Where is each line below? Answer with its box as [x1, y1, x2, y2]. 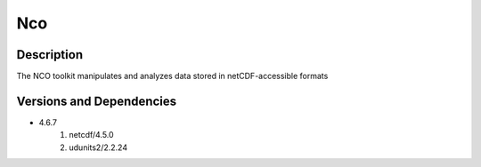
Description [16, 47, 84, 62]
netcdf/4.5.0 [69, 130, 115, 140]
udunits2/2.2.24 [69, 142, 128, 153]
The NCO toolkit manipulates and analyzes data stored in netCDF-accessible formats [16, 71, 329, 82]
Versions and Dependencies [16, 93, 177, 108]
